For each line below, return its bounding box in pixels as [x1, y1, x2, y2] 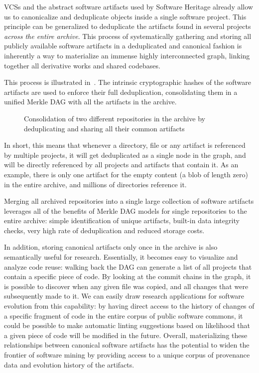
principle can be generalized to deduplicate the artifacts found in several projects [4, 21, 251, 31]
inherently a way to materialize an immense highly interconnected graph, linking [4, 50, 250, 60]
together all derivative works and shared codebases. [4, 60, 160, 70]
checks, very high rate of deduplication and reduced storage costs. [4, 225, 205, 235]
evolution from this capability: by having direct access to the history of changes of [4, 301, 255, 311]
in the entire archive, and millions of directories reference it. [4, 179, 187, 189]
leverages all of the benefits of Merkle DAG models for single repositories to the [4, 205, 247, 216]
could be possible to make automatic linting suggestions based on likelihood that [4, 320, 250, 331]
